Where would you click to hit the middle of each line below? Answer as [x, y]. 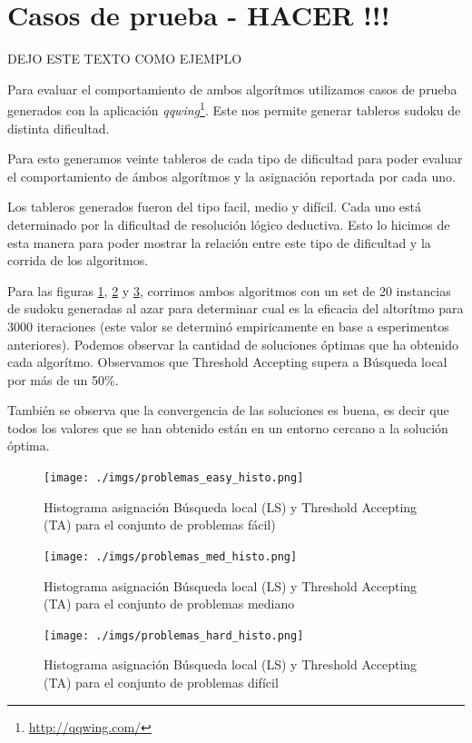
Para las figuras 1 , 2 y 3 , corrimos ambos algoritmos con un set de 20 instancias [229, 290]
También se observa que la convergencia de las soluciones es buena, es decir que [228, 410]
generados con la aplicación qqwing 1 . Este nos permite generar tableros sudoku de [234, 109]
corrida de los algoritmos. [78, 260]
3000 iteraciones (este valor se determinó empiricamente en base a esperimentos [228, 326]
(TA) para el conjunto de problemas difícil [161, 682]
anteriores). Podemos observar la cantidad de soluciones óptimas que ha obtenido [233, 344]
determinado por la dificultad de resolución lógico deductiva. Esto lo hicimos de [229, 224]
